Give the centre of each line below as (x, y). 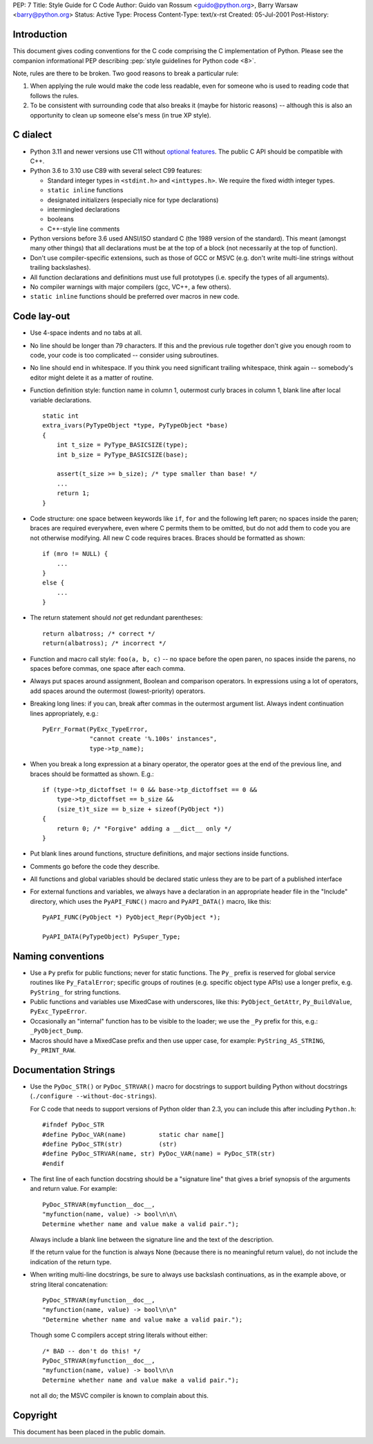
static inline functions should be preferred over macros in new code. (135, 297)
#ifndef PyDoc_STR (74, 1125)
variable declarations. (61, 400)
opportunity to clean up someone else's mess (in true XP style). (121, 115)
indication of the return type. (71, 1261)
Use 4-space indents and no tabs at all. (86, 333)
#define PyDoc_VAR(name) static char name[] (133, 1135)
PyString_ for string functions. (75, 992)
